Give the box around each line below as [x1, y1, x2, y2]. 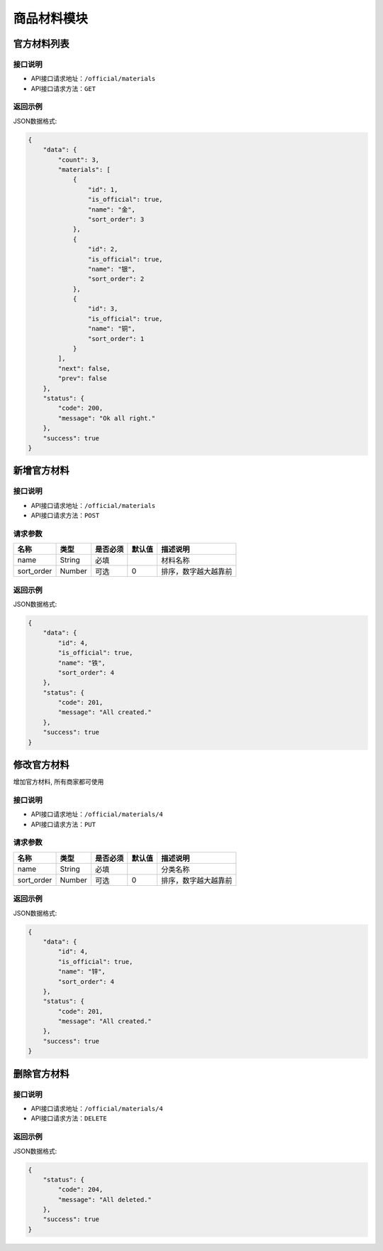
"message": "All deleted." [57, 1196, 152, 1203]
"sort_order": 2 [87, 275, 145, 283]
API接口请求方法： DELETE [30, 1114, 107, 1122]
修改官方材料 [13, 759, 70, 771]
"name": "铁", [57, 659, 106, 667]
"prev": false [57, 374, 107, 383]
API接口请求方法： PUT [30, 820, 96, 828]
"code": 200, [57, 404, 104, 412]
